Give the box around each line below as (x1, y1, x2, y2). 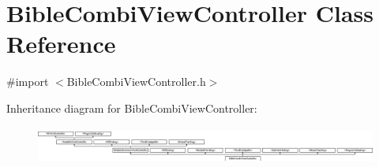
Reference (6, 28, 116, 60)
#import (6, 73, 49, 90)
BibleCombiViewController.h (66, 73, 206, 90)
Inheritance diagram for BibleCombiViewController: (6, 99, 257, 116)
